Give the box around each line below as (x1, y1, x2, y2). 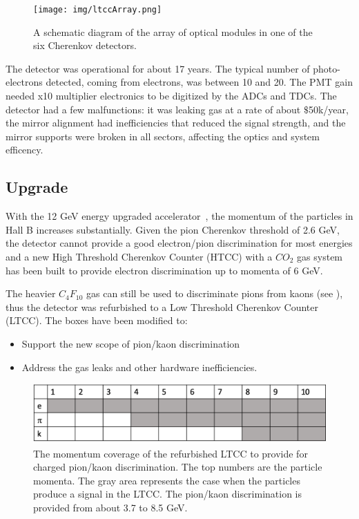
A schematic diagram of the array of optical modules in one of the (33, 24, 313, 39)
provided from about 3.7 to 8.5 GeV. (33, 500, 188, 515)
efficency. (6, 142, 43, 157)
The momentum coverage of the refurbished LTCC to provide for (33, 446, 308, 460)
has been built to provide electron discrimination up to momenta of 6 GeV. (6, 263, 323, 277)
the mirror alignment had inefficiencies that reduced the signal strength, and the (6, 115, 346, 130)
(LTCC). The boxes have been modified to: (6, 313, 188, 328)
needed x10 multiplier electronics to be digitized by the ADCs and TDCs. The (6, 88, 337, 103)
